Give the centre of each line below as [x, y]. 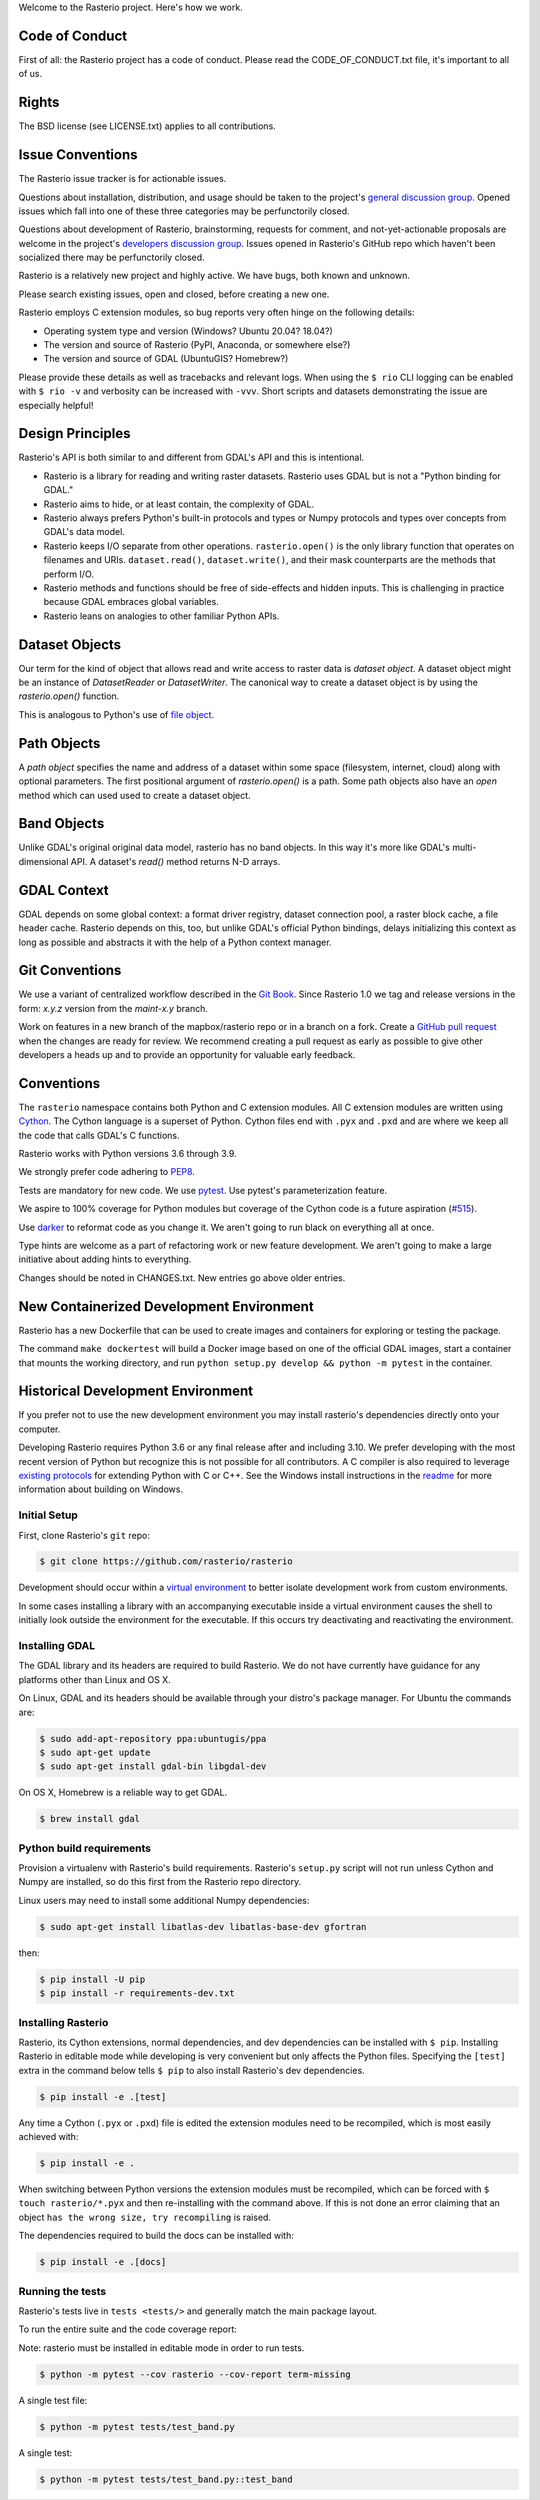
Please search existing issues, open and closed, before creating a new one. [174, 294]
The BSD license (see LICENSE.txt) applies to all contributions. [147, 126]
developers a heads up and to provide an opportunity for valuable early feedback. [187, 1054]
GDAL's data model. [84, 532]
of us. [30, 74]
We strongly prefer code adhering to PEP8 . [106, 1172]
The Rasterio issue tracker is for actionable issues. [122, 179]
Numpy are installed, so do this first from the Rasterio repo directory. [160, 1882]
